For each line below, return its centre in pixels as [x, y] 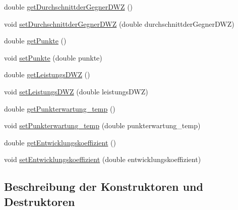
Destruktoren [40, 201]
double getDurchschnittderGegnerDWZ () [69, 7]
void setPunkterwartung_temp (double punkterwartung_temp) [102, 125]
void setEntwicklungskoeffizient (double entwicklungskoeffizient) [103, 159]
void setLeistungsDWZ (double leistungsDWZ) [76, 91]
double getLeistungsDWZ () [47, 74]
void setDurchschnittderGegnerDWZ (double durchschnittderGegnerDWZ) [119, 23]
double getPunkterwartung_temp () [60, 108]
